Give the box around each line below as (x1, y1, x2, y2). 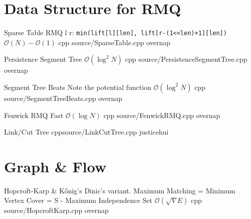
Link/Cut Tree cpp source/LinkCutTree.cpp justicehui (4, 127, 169, 137)
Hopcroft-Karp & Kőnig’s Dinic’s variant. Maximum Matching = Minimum (4, 185, 235, 195)
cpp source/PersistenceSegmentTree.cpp (125, 54, 247, 64)
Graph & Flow (4, 156, 107, 176)
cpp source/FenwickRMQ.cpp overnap (103, 110, 220, 120)
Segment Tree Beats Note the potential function (4, 81, 151, 92)
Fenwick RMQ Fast (4, 110, 64, 120)
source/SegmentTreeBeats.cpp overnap (4, 92, 123, 103)
